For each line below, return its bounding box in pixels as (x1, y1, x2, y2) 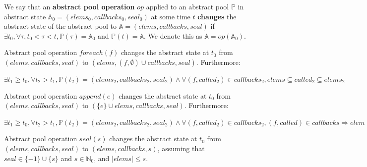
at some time (151, 11, 190, 21)
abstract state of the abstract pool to (4, 21, 117, 31)
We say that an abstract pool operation (4, 1, 135, 11)
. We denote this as (144, 30, 202, 41)
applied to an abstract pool (146, 1, 229, 11)
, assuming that (157, 143, 205, 153)
